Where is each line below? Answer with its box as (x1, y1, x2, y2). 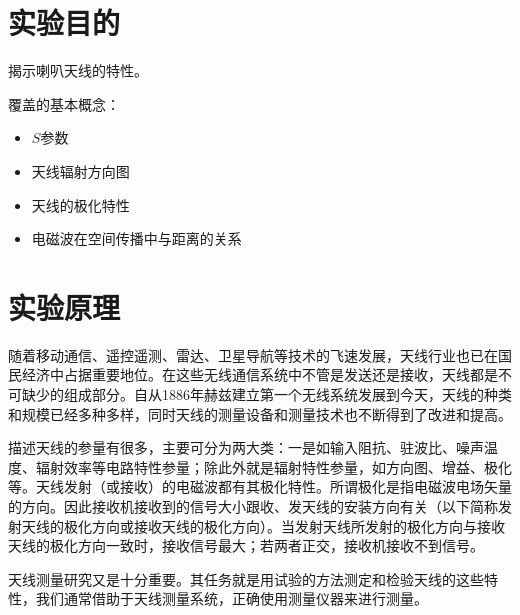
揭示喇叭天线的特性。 (8, 60, 148, 81)
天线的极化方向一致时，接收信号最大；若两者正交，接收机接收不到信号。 (8, 535, 484, 556)
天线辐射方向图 (31, 160, 130, 181)
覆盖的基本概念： (8, 93, 120, 114)
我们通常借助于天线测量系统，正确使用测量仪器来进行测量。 (35, 588, 428, 609)
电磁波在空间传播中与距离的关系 (31, 228, 242, 249)
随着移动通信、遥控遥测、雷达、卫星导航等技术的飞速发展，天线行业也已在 (8, 344, 498, 365)
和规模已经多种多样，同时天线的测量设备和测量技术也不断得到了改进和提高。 (8, 403, 512, 424)
